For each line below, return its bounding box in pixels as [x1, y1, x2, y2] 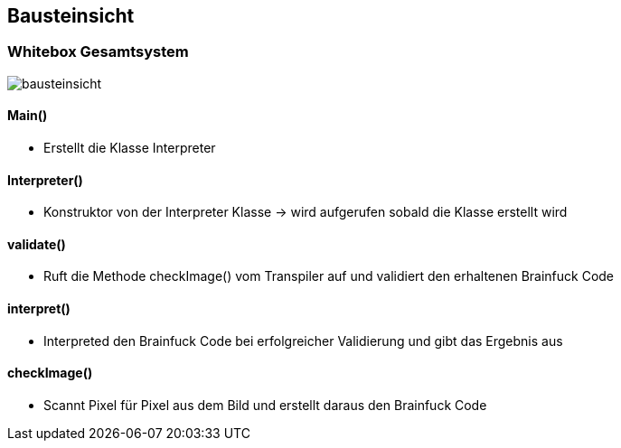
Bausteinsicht [7, 5, 135, 27]
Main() [7, 107, 48, 124]
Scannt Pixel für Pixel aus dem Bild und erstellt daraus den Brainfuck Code [43, 397, 487, 413]
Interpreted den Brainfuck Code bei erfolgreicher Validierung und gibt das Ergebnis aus [43, 332, 563, 349]
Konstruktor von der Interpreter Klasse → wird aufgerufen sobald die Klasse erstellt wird [43, 204, 568, 220]
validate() [7, 236, 66, 252]
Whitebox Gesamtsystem [7, 42, 189, 61]
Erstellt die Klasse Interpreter [43, 140, 216, 156]
